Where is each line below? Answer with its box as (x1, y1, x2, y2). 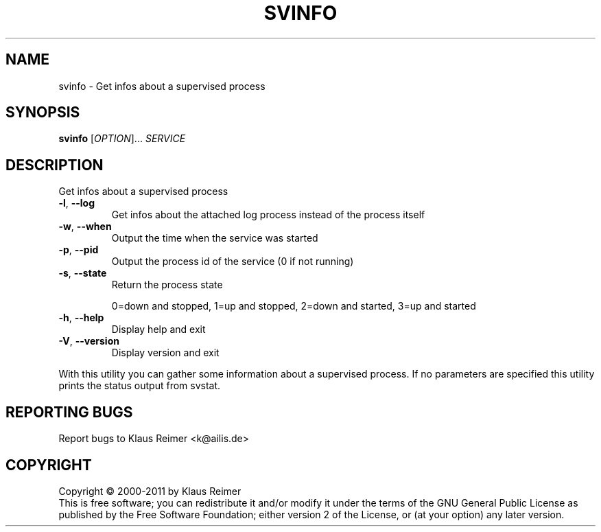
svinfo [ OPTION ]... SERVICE (58, 132, 186, 145)
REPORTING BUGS (5, 403, 133, 421)
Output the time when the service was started (111, 232, 318, 244)
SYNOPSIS (5, 104, 80, 122)
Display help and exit (111, 323, 206, 336)
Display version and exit (111, 347, 220, 359)
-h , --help (58, 312, 104, 324)
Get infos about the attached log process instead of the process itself (111, 209, 425, 221)
